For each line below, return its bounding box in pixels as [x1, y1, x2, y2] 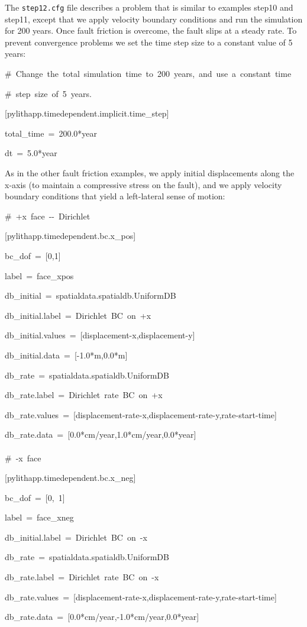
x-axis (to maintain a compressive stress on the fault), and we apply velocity [5, 178, 282, 190]
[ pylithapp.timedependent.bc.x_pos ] [5, 230, 136, 242]
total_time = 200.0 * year [5, 127, 98, 139]
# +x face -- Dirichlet [5, 209, 91, 222]
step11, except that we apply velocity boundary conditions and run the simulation [5, 12, 303, 25]
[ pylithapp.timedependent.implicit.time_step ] [5, 107, 169, 119]
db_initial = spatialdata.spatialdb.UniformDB [5, 289, 176, 302]
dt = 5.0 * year [5, 147, 57, 159]
